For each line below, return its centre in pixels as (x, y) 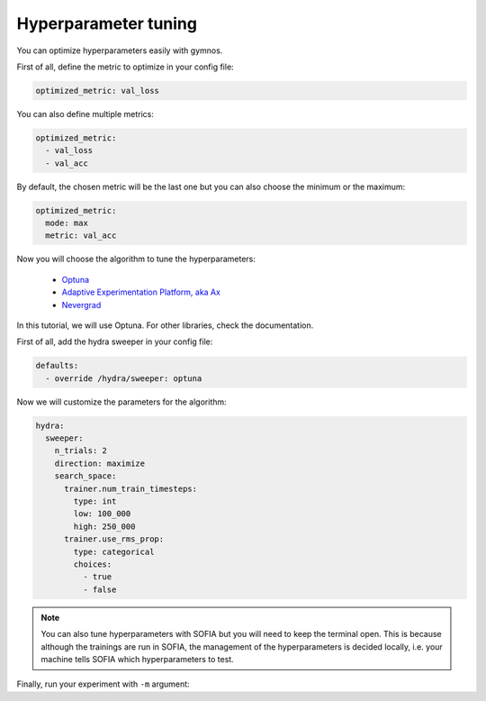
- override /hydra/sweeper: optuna (124, 378)
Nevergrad (81, 305)
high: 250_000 (104, 526)
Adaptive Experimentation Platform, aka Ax (141, 292)
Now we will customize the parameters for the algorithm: (121, 402)
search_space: (85, 476)
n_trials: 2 (81, 451)
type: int (95, 501)
